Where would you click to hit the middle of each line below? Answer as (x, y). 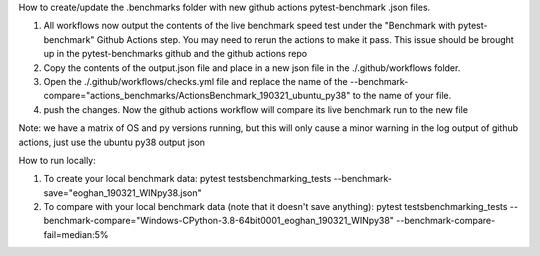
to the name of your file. (402, 96)
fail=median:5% (76, 234)
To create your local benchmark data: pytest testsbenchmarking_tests (187, 179)
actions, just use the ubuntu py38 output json (111, 142)
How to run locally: (57, 160)
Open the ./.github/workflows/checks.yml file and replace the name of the (196, 81)
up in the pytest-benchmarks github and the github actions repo (175, 54)
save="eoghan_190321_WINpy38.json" (122, 192)
